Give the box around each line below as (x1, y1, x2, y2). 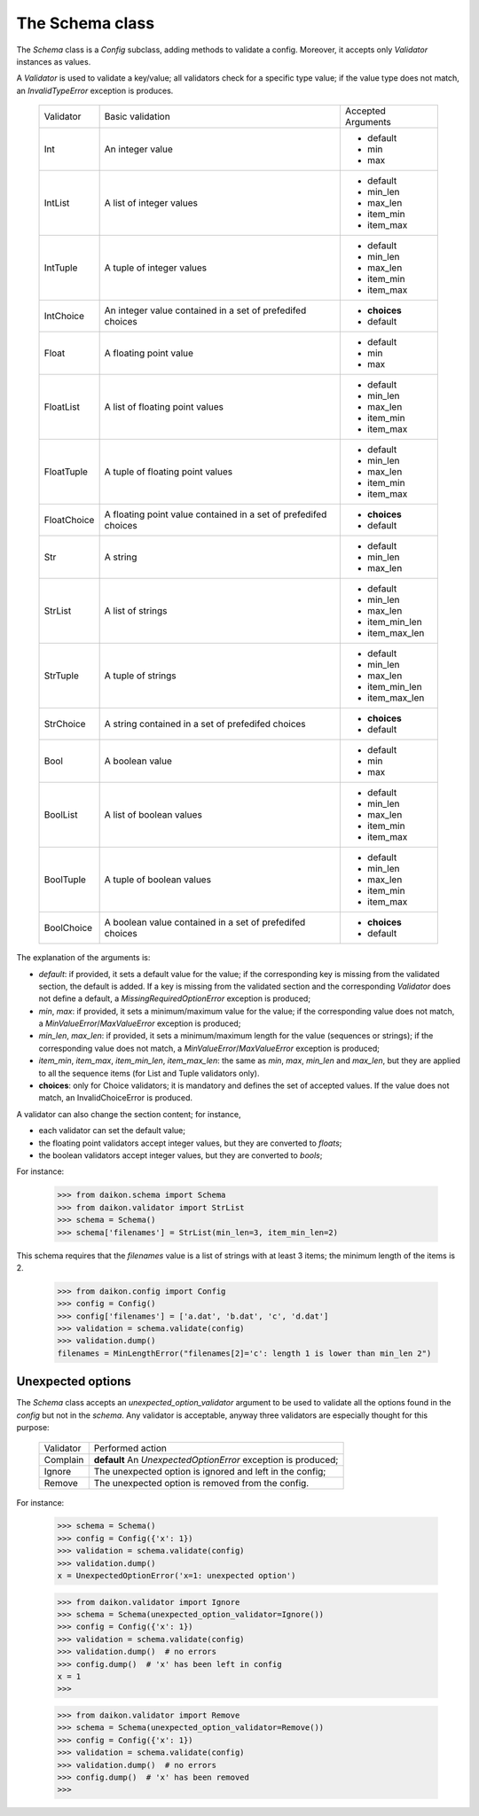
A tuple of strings (104, 669, 177, 682)
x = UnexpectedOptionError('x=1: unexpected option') (57, 1570, 296, 1581)
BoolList (43, 809, 78, 821)
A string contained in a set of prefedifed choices (104, 718, 306, 731)
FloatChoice (43, 514, 95, 527)
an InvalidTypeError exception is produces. (16, 85, 174, 96)
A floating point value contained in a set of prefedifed (104, 508, 327, 521)
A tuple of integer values (104, 262, 208, 274)
